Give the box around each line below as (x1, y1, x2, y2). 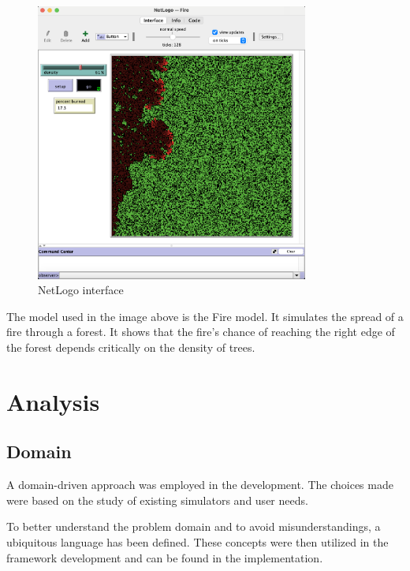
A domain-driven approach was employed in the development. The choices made (6, 476, 393, 493)
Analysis (6, 385, 100, 417)
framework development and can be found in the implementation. (6, 549, 323, 565)
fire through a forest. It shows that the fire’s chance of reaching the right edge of (6, 323, 395, 340)
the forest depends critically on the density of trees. (6, 338, 255, 355)
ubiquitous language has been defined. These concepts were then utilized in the (6, 533, 389, 550)
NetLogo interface (38, 282, 124, 298)
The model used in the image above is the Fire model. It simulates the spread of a (6, 308, 404, 324)
